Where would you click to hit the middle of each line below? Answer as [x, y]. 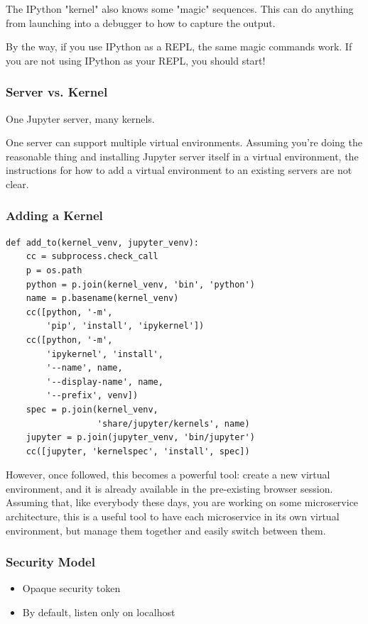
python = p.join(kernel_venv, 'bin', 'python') [140, 284]
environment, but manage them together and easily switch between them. [166, 530]
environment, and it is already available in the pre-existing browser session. [169, 488]
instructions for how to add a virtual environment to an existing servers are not [179, 170]
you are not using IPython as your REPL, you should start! [136, 60]
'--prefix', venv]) [92, 396]
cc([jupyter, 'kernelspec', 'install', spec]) [138, 451]
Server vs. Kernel [57, 92]
